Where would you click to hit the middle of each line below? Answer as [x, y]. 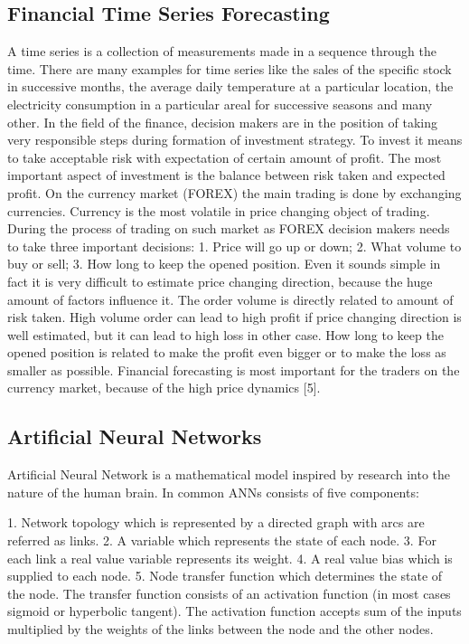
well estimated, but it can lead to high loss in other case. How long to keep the [225, 334]
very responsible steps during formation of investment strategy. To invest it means [235, 140]
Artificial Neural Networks [135, 436]
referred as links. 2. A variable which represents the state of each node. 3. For [222, 540]
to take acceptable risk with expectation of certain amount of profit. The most [225, 157]
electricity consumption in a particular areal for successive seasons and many [220, 104]
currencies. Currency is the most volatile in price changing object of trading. [219, 210]
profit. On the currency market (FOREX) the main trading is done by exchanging [234, 192]
